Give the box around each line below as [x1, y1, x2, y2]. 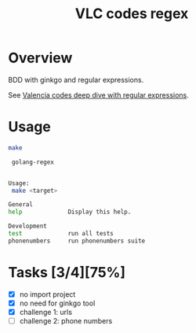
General [8, 201, 34, 209]
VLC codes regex [74, 5, 189, 23]
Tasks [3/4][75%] [8, 263, 126, 281]
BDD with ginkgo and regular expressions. [8, 75, 144, 84]
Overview [8, 49, 73, 67]
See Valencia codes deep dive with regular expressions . [8, 90, 190, 99]
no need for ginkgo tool [19, 298, 96, 308]
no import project [19, 289, 76, 299]
